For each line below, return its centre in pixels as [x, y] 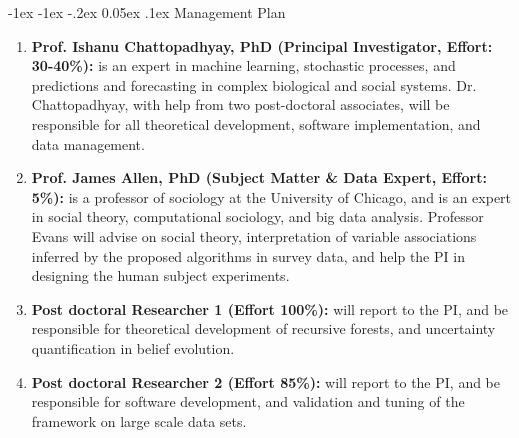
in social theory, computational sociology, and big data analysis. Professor [257, 216]
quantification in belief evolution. [133, 347]
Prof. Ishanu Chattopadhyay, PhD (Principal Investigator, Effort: [262, 45]
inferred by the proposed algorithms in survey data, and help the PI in [248, 255]
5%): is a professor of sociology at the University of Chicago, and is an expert [271, 196]
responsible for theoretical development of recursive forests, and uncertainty [263, 328]
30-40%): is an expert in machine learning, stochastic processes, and [243, 65]
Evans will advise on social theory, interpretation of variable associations [254, 235]
